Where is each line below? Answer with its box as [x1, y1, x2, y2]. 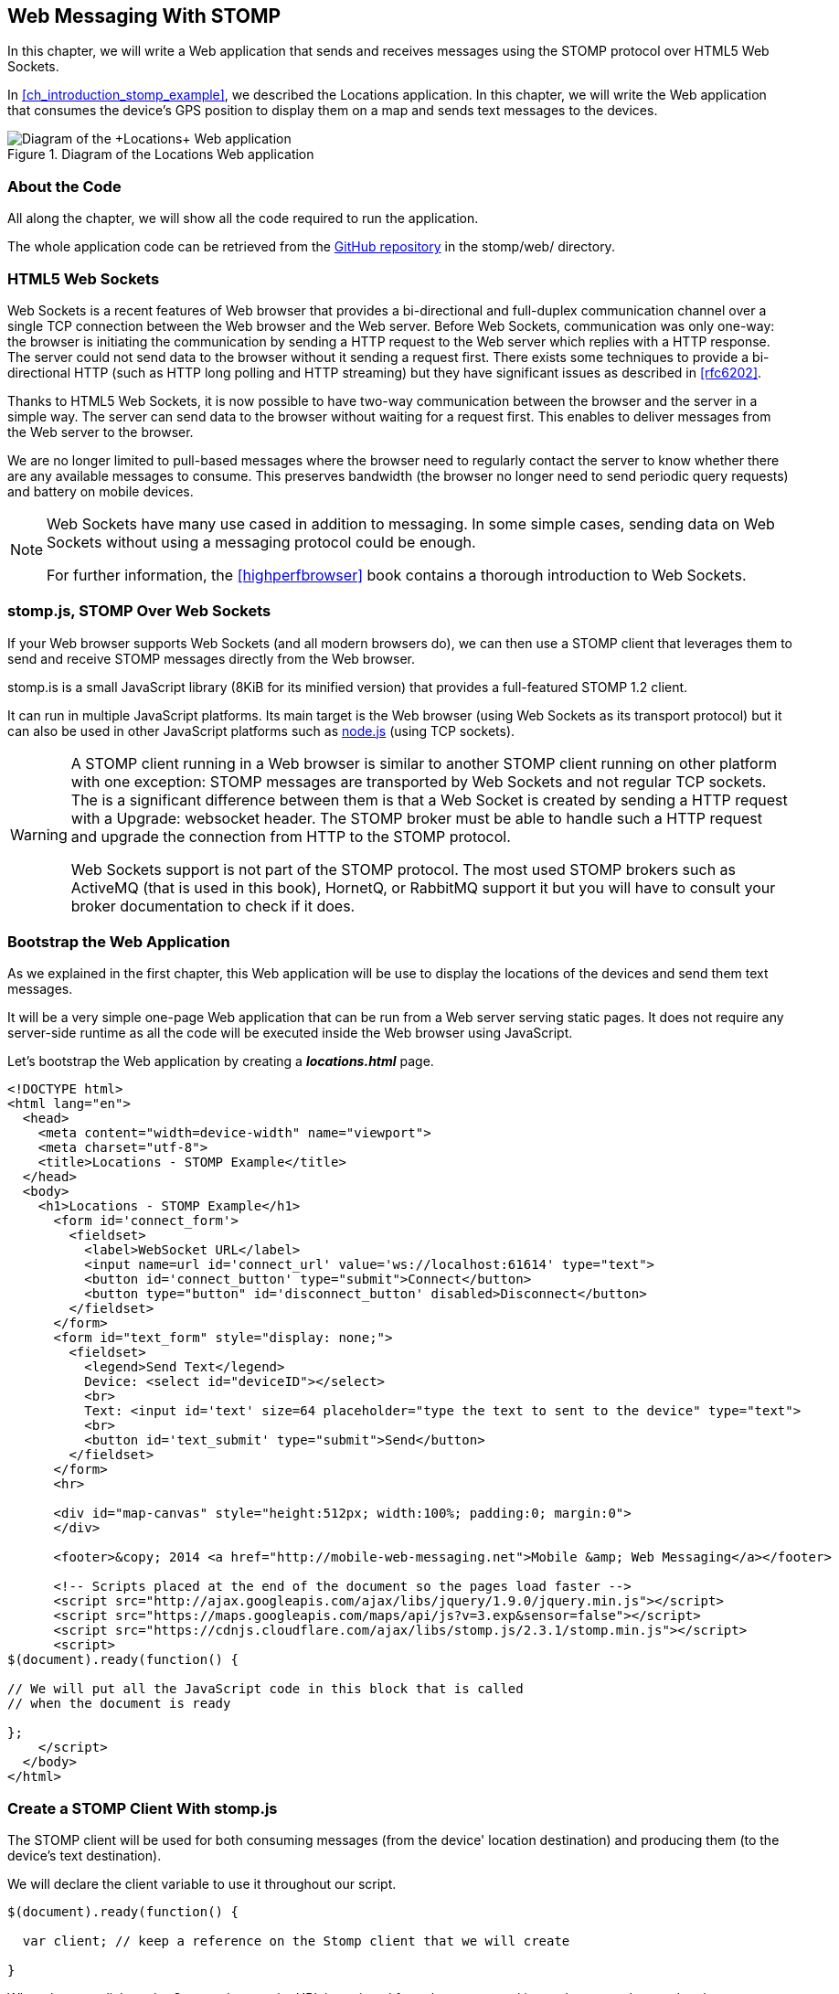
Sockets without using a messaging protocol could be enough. [47, 532, 476, 551]
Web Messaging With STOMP [7, 5, 281, 27]
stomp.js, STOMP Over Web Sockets [7, 602, 271, 621]
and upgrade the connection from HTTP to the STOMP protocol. [70, 826, 511, 846]
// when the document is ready [7, 1696, 231, 1711]
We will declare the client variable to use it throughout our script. [7, 1876, 397, 1893]
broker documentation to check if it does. [70, 896, 356, 915]
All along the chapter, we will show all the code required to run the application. [7, 210, 479, 227]
